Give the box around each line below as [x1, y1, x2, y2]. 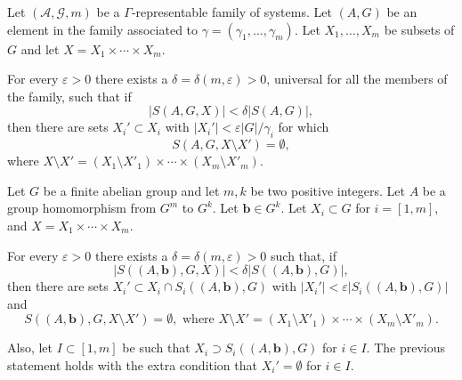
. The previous [366, 338, 446, 357]
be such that [122, 338, 190, 357]
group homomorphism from [7, 198, 157, 217]
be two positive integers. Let [250, 181, 405, 199]
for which [278, 117, 329, 136]
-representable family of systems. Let [131, 3, 332, 20]
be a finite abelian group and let [43, 181, 220, 199]
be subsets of [384, 20, 455, 38]
